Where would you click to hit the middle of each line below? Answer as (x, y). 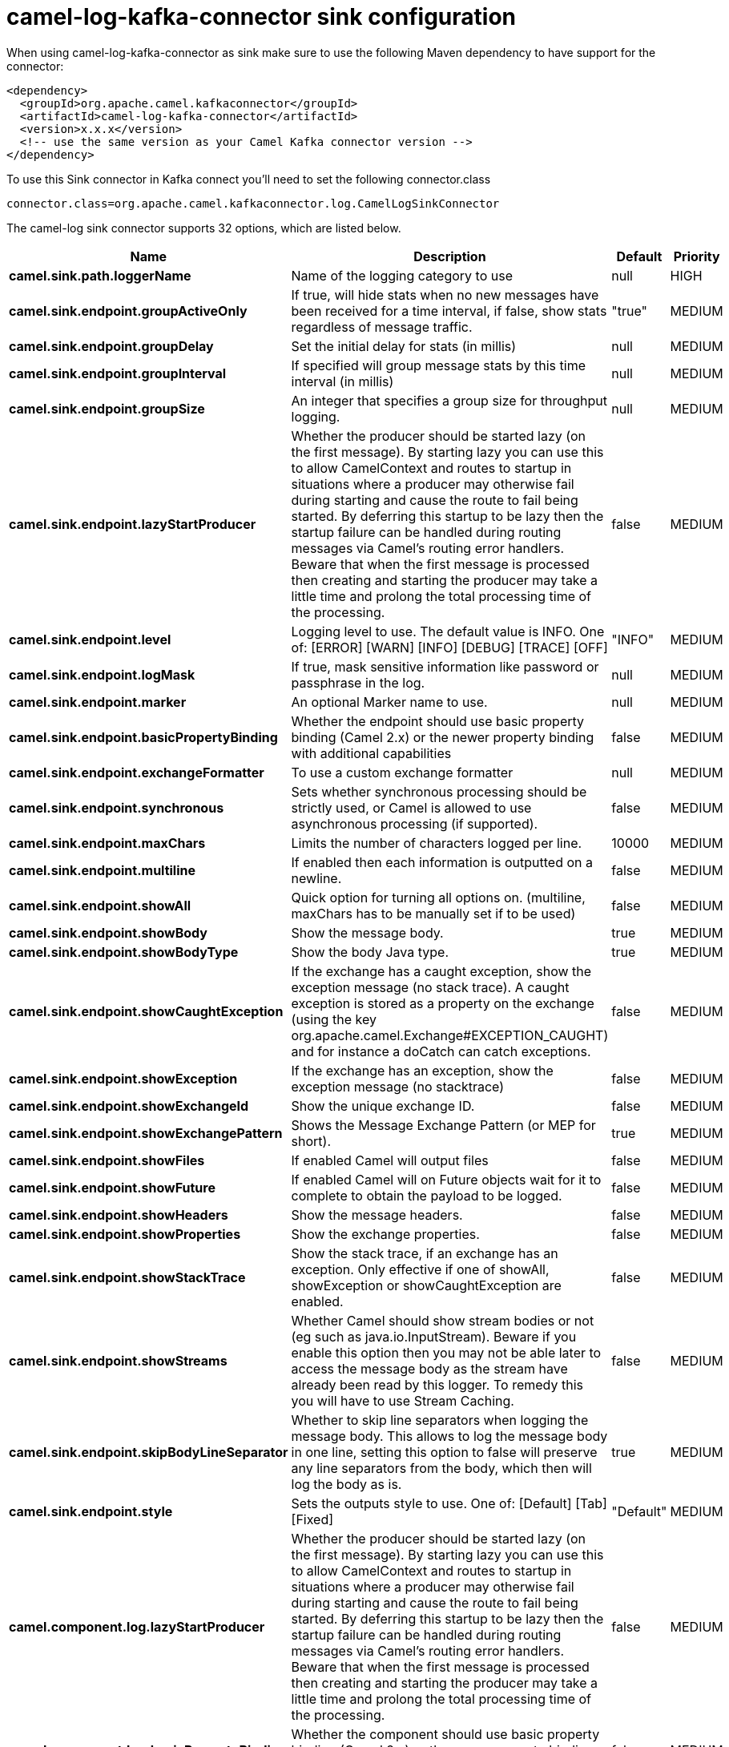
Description (450, 256)
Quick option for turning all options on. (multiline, (438, 897)
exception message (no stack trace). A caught (430, 987)
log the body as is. (346, 1484)
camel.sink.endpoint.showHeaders (119, 1214)
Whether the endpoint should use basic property (438, 721)
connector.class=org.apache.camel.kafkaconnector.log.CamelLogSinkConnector (253, 203)
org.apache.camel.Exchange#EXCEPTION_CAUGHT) (450, 1035)
